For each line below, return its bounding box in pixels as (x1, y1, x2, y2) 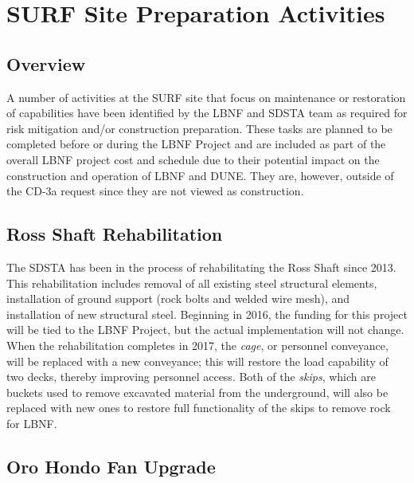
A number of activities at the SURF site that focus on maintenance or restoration (6, 88, 406, 105)
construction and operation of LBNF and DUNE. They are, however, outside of (6, 167, 394, 183)
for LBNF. (6, 414, 57, 431)
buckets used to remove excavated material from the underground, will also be (6, 383, 389, 400)
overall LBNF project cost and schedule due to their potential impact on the (6, 151, 380, 167)
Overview (6, 51, 86, 76)
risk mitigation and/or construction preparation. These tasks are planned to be (6, 120, 393, 136)
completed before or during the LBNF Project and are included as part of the (6, 135, 386, 152)
